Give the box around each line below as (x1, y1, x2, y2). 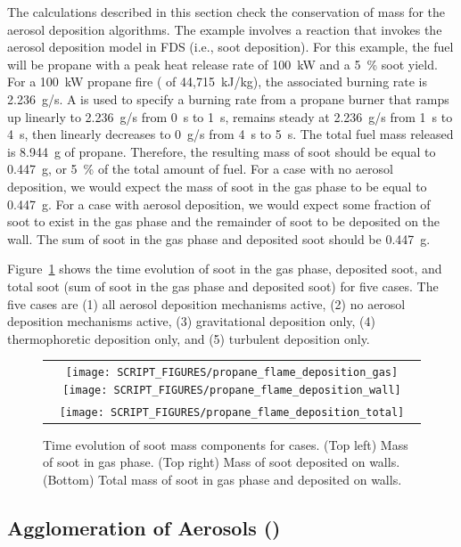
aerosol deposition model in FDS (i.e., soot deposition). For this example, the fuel (7, 37, 454, 56)
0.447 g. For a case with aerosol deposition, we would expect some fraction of (7, 194, 431, 213)
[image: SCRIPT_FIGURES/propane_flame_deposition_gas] (65, 366, 399, 380)
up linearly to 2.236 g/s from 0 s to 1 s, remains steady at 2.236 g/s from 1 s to (7, 107, 453, 126)
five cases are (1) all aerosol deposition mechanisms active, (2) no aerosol (7, 294, 406, 313)
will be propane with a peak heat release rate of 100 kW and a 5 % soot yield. (7, 54, 438, 73)
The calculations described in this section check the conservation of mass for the (7, 3, 445, 20)
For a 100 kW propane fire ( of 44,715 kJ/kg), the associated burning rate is (7, 72, 428, 91)
